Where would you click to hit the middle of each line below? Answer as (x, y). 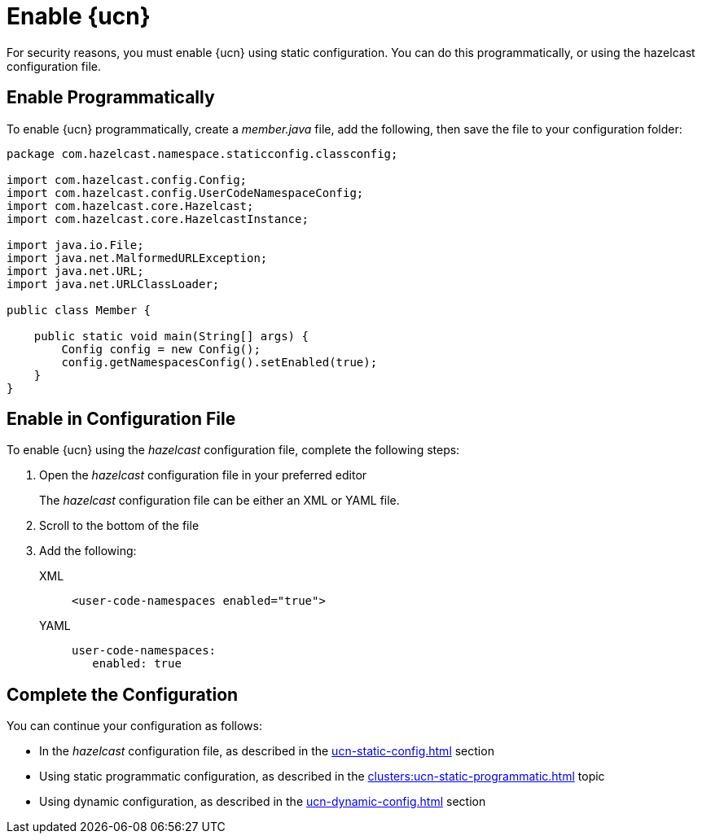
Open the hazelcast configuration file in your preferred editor (203, 475)
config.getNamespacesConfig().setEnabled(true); (219, 362)
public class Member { (79, 310)
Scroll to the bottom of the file (119, 526)
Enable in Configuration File (121, 419)
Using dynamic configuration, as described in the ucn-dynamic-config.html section (263, 802)
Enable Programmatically (111, 98)
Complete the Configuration (123, 694)
